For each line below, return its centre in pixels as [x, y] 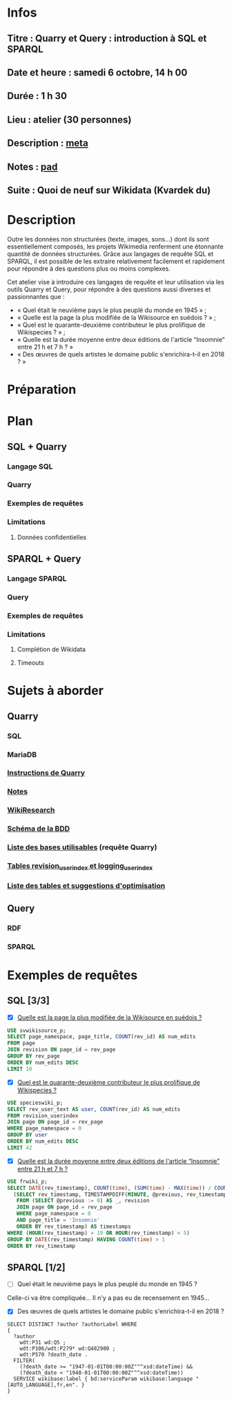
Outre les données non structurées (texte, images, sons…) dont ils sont [108, 239]
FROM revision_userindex [43, 1116]
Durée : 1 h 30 [37, 96]
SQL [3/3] [29, 1001]
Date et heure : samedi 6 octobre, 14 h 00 [97, 72]
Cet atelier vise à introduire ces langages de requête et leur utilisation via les [116, 282]
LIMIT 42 [20, 1148]
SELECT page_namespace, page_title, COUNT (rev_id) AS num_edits [101, 1037]
